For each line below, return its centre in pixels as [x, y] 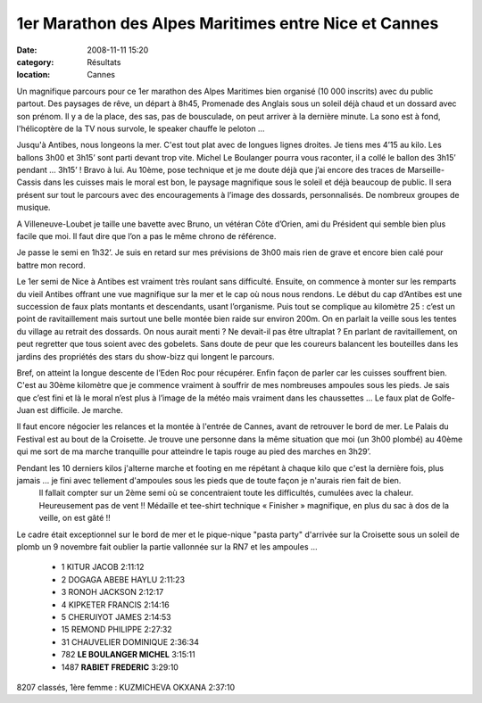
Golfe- [443, 398]
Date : [27, 50]
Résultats [104, 62]
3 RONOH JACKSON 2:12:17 [112, 592]
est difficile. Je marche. [80, 410]
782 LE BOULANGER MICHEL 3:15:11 [128, 655]
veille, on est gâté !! [75, 518]
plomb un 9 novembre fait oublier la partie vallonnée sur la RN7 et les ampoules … [167, 547]
